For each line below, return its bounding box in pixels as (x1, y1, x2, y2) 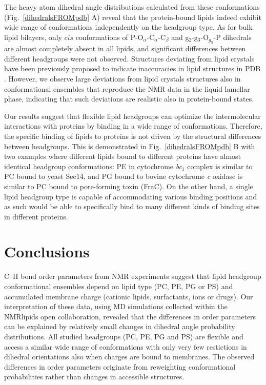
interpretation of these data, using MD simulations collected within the (4, 301, 228, 312)
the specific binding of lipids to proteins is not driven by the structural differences (4, 130, 261, 141)
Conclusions (4, 241, 90, 262)
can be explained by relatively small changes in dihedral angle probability (4, 321, 235, 332)
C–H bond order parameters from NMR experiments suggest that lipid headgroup (4, 271, 261, 281)
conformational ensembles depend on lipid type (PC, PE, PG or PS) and (4, 281, 233, 291)
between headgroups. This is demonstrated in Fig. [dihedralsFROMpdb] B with (4, 140, 255, 151)
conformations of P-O (75, 31, 144, 42)
